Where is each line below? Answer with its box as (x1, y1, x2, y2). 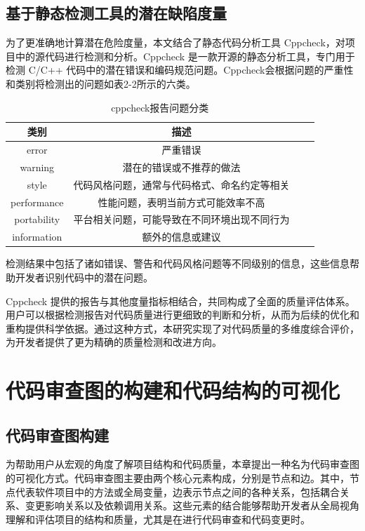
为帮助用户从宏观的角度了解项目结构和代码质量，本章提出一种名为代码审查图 (6, 457, 359, 471)
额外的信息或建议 (142, 229, 221, 244)
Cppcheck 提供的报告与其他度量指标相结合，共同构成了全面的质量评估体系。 (6, 293, 355, 308)
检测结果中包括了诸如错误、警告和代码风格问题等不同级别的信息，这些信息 (6, 256, 350, 271)
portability (14, 212, 60, 227)
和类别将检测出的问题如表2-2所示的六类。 (6, 76, 196, 90)
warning (20, 159, 55, 174)
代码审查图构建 (6, 424, 109, 445)
